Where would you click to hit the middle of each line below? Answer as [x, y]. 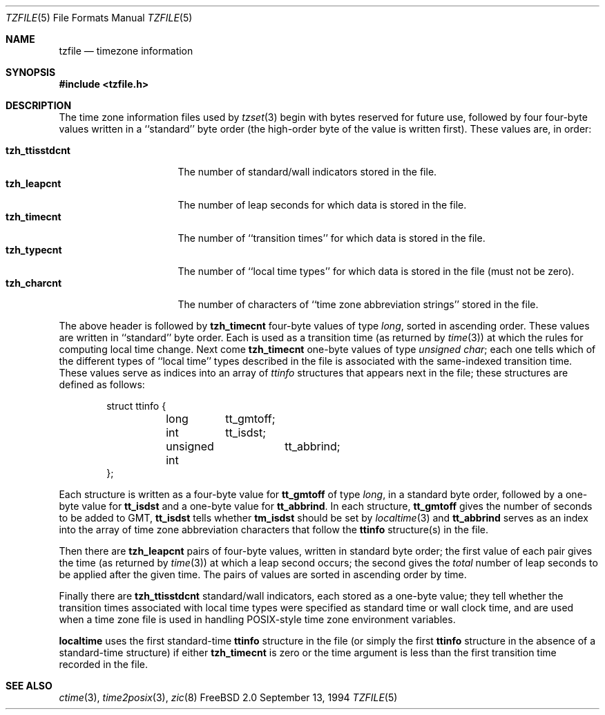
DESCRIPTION [39, 105]
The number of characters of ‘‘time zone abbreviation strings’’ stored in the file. [358, 304]
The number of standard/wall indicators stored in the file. [307, 172]
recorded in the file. [103, 664]
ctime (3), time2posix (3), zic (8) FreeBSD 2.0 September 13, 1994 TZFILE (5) [228, 697]
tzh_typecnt [34, 250]
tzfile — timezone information [126, 51]
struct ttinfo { [136, 406]
